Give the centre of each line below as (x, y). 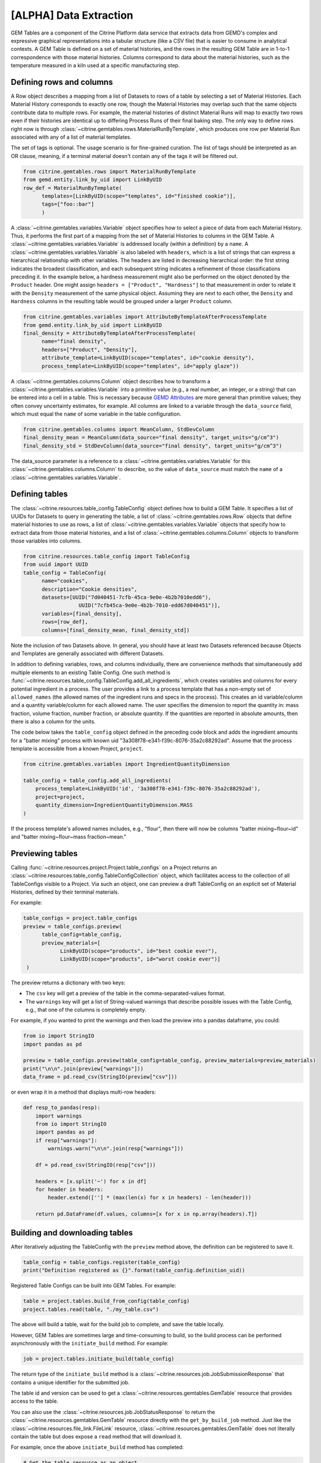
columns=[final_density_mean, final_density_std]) (116, 630)
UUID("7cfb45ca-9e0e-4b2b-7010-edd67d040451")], (150, 605)
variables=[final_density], (82, 614)
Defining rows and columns (62, 82)
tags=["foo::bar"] (68, 204)
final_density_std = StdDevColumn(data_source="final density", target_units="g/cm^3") (153, 446)
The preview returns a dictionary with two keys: (68, 983)
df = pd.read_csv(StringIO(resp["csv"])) (96, 1165)
